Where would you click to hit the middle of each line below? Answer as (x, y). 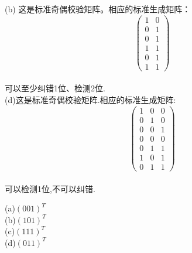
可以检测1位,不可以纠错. (50, 188)
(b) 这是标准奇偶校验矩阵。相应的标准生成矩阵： (98, 9)
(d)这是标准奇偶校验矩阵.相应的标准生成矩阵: (90, 100)
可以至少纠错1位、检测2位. (55, 88)
